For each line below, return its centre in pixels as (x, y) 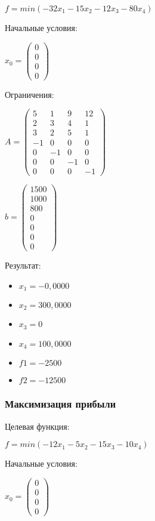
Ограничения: (30, 94)
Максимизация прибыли (61, 404)
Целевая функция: (37, 426)
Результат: (23, 265)
